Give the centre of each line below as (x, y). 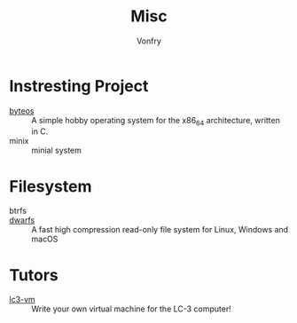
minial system (57, 150)
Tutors (34, 275)
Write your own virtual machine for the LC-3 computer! (132, 309)
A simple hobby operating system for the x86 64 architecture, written (156, 121)
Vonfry (149, 41)
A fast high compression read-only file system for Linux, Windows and (160, 230)
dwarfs (22, 220)
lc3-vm (22, 300)
